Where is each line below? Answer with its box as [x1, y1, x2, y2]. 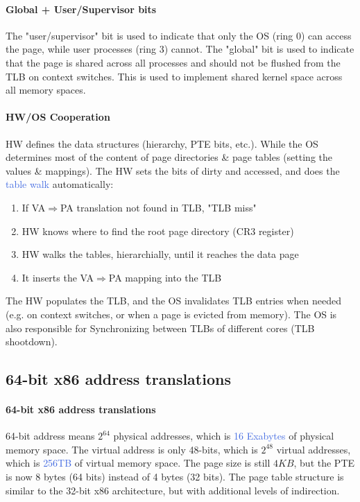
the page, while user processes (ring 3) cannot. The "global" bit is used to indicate [6, 42, 354, 56]
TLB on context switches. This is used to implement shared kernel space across [6, 69, 343, 83]
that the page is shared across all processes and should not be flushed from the [6, 55, 341, 69]
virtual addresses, [276, 442, 351, 456]
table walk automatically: [6, 177, 114, 191]
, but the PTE [293, 456, 355, 470]
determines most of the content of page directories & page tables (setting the [6, 150, 333, 164]
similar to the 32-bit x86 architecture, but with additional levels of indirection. [6, 483, 340, 497]
